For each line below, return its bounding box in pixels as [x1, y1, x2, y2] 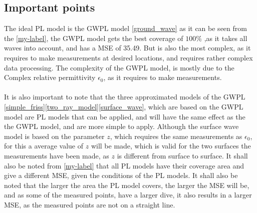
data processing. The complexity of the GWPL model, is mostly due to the [4, 62, 234, 72]
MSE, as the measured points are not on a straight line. [4, 199, 175, 209]
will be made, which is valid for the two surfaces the [91, 140, 251, 151]
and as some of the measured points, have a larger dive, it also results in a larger [4, 189, 252, 200]
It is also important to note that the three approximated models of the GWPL [4, 91, 245, 102]
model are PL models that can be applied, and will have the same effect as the [4, 111, 245, 121]
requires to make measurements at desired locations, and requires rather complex [4, 52, 253, 62]
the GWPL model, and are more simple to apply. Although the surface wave [4, 121, 239, 131]
